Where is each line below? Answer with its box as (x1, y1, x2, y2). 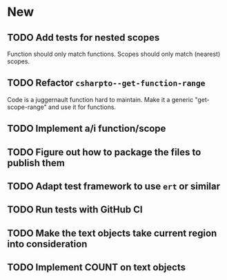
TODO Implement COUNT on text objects (7, 261, 186, 273)
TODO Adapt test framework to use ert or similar (7, 180, 221, 192)
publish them (7, 157, 66, 169)
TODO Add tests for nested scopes (7, 32, 160, 43)
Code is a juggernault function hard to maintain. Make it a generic (7, 95, 194, 103)
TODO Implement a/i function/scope (7, 123, 166, 134)
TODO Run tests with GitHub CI (7, 204, 143, 216)
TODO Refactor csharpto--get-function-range (7, 77, 206, 89)
